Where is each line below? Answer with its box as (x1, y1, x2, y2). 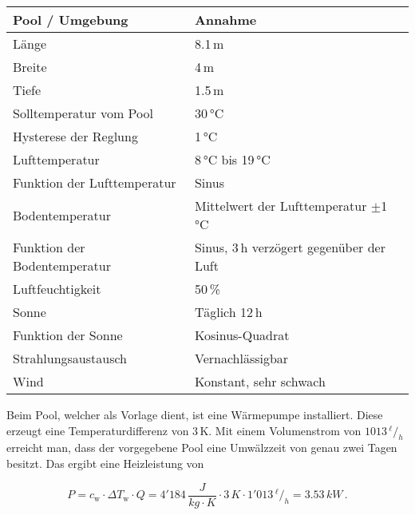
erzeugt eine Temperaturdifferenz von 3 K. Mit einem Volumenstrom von (6, 422, 362, 438)
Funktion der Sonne (13, 326, 123, 344)
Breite (13, 57, 47, 76)
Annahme (194, 10, 257, 29)
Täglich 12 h (194, 303, 263, 321)
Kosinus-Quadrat (194, 326, 290, 344)
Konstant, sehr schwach (194, 372, 326, 390)
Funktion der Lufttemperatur (13, 173, 176, 192)
